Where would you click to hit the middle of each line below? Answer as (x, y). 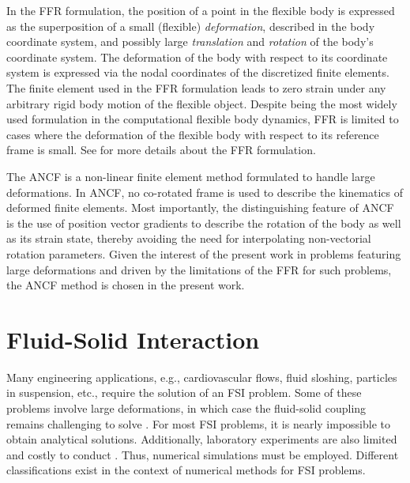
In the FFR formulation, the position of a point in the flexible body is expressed (201, 10)
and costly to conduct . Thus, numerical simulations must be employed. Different (203, 454)
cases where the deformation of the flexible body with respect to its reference (193, 134)
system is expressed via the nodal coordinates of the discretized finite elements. (198, 72)
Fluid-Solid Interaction (133, 339)
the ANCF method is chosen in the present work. (126, 285)
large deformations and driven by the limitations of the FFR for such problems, (199, 269)
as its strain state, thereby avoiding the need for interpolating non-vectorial (189, 238)
